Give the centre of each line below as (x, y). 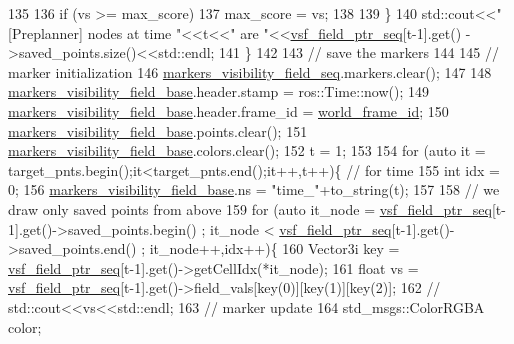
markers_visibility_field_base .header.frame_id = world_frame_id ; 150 (228, 110)
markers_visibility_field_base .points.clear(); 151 (158, 130)
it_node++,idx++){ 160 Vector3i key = (274, 248)
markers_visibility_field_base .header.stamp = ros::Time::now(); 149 (218, 91)
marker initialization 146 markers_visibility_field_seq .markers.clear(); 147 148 (250, 71)
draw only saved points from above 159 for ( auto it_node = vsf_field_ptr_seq (250, 208)
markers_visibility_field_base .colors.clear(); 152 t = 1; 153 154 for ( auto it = (247, 150)
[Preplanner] (45, 32)
